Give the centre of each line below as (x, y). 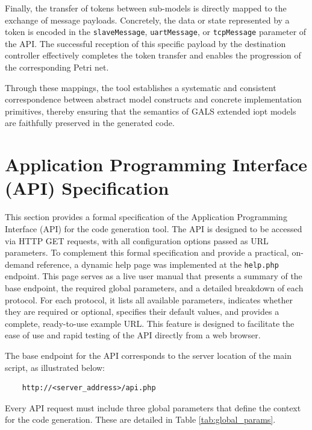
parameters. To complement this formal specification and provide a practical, (147, 252)
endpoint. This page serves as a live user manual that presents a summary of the (154, 276)
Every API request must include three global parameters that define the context (153, 407)
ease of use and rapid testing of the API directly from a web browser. (133, 335)
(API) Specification (87, 188)
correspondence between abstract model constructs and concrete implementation (153, 99)
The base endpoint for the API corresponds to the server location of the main (148, 355)
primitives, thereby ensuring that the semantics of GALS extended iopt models (151, 111)
